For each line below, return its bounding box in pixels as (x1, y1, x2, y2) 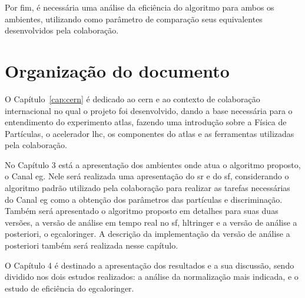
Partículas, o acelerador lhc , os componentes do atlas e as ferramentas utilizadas (5, 127, 294, 139)
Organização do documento (5, 58, 230, 82)
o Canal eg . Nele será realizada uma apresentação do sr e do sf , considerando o (5, 170, 289, 182)
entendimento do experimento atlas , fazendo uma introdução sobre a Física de (5, 116, 287, 128)
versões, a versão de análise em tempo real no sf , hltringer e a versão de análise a (5, 216, 297, 228)
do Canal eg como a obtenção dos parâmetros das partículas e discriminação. (5, 193, 283, 205)
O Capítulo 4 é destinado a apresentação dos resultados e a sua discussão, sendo (5, 259, 294, 271)
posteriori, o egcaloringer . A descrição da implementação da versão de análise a (5, 227, 290, 240)
